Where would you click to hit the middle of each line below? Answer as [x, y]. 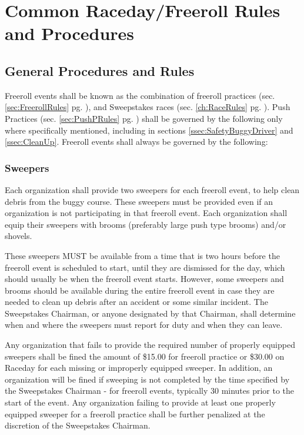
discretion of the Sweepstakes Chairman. [78, 425]
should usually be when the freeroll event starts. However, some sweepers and [144, 279]
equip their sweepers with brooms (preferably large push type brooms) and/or [146, 224]
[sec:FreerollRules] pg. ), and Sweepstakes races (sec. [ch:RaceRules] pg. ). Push [148, 107]
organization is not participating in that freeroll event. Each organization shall [146, 213]
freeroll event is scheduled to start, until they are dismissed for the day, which [145, 267]
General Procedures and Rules [100, 70]
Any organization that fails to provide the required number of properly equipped [150, 345]
